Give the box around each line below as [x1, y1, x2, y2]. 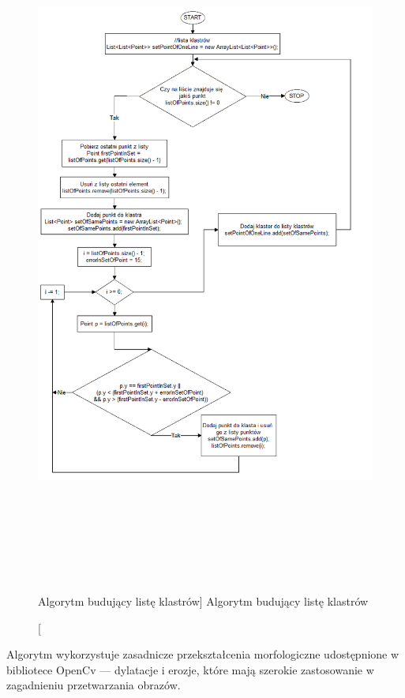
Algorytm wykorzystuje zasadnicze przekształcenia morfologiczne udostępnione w [6, 646, 399, 662]
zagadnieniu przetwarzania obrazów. [6, 677, 181, 693]
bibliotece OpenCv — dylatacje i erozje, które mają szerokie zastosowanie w [6, 661, 374, 677]
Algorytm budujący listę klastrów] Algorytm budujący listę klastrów [38, 592, 369, 609]
